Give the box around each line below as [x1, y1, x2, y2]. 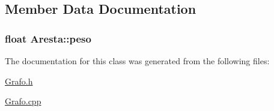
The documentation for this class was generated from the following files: [5, 55, 270, 67]
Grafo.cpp [5, 95, 41, 107]
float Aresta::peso [5, 31, 91, 46]
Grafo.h [5, 74, 33, 87]
